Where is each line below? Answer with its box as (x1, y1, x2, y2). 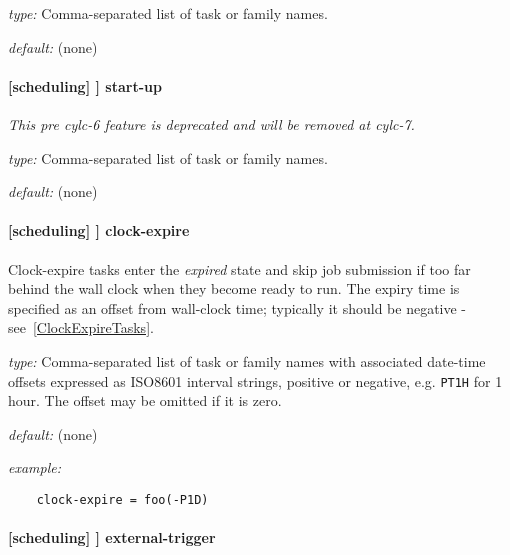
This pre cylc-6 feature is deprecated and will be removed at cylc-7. (8, 113, 415, 134)
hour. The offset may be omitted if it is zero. (8, 390, 282, 411)
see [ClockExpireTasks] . (8, 317, 154, 338)
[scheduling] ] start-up (8, 75, 162, 96)
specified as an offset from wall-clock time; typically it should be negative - (8, 297, 467, 318)
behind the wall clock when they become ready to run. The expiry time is (8, 278, 460, 299)
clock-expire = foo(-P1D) (36, 492, 209, 507)
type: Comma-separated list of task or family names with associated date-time (8, 350, 486, 371)
